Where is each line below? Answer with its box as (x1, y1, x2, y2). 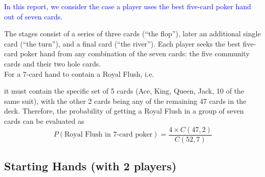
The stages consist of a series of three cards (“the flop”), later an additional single (4, 28, 261, 39)
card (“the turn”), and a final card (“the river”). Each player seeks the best (4, 38, 240, 49)
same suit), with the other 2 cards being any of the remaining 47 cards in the (4, 95, 247, 106)
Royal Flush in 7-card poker (64, 131, 153, 138)
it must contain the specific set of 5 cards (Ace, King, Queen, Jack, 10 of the (4, 85, 245, 96)
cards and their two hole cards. (4, 58, 101, 69)
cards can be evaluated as (4, 115, 84, 126)
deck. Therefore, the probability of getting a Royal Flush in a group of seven (4, 105, 244, 116)
